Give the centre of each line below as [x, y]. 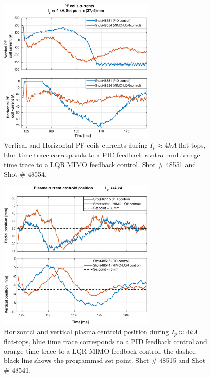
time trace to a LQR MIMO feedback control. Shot [80, 164]
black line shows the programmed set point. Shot [77, 360]
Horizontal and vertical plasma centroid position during [87, 331]
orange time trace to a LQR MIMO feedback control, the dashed [100, 351]
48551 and [181, 164]
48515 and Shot [182, 360]
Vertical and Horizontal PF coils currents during [76, 145]
